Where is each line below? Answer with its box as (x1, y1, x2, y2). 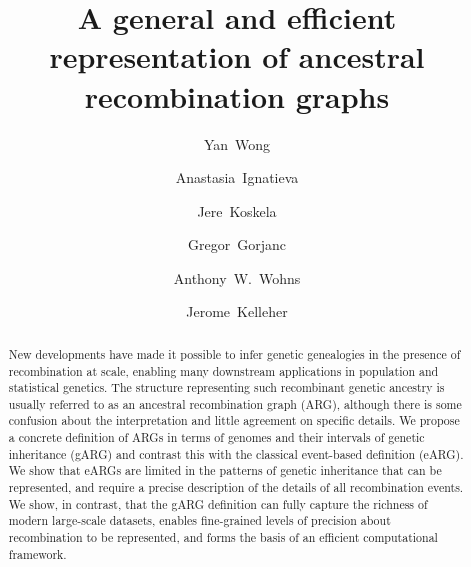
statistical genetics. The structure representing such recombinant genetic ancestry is (8, 379, 445, 396)
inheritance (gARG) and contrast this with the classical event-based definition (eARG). (8, 445, 464, 462)
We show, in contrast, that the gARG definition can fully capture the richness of (8, 495, 428, 512)
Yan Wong (203, 133, 271, 154)
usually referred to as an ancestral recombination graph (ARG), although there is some (8, 395, 462, 412)
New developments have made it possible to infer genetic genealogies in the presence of (8, 345, 461, 362)
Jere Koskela (197, 200, 277, 221)
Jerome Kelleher (186, 301, 288, 322)
